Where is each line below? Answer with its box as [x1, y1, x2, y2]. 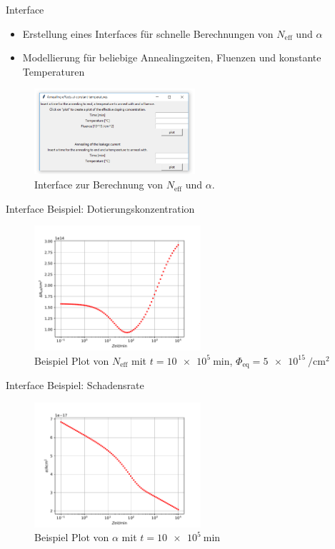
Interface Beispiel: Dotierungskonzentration [6, 201, 195, 216]
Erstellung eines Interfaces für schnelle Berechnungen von [22, 26, 274, 41]
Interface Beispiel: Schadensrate [6, 378, 144, 393]
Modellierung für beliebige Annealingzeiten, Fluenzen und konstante [22, 50, 321, 65]
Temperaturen [22, 64, 85, 79]
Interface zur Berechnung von [34, 177, 163, 192]
